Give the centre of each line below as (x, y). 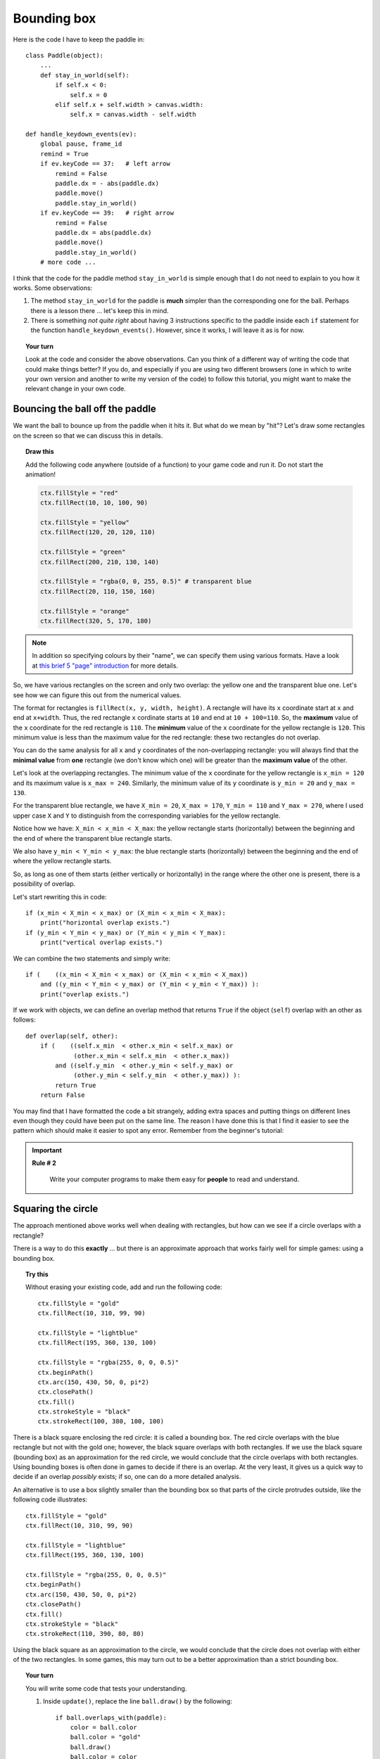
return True (76, 1085)
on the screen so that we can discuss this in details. (88, 436)
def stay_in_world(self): (85, 75)
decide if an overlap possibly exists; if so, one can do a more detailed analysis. (127, 1477)
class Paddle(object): (65, 55)
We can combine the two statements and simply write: (92, 958)
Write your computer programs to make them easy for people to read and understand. (175, 1179)
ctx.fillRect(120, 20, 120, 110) (97, 532)
